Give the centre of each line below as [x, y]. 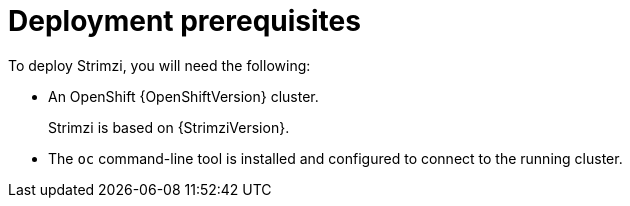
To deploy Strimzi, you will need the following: [159, 65]
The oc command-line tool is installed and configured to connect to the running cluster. [335, 158]
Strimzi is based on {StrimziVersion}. [169, 127]
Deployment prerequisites [184, 21]
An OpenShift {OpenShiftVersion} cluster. [183, 96]
